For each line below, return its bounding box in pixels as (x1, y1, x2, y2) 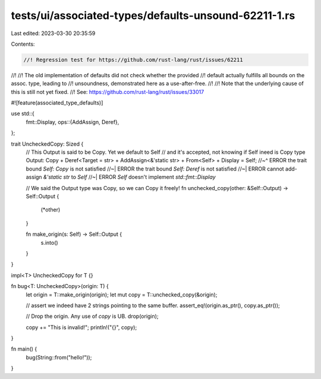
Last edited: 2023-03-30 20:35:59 (11, 30, 96, 37)
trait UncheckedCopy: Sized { (11, 140, 84, 147)
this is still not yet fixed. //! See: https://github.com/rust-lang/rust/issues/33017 (11, 88, 204, 95)
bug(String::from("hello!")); (26, 353, 92, 361)
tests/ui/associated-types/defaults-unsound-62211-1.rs (11, 9, 295, 22)
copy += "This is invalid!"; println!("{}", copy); (26, 324, 137, 331)
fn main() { (11, 345, 37, 353)
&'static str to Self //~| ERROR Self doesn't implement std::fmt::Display (43, 173, 216, 181)
